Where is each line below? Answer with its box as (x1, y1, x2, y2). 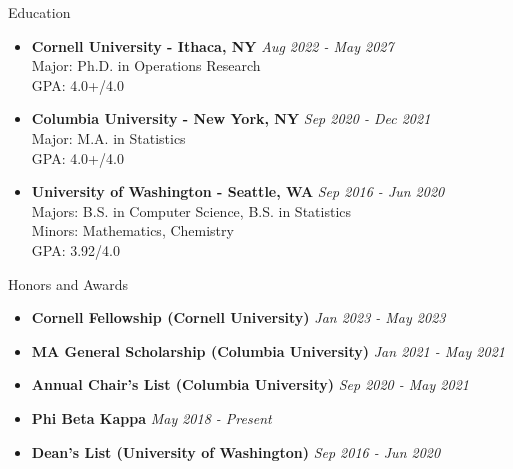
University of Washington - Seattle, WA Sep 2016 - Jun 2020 (31, 181, 445, 202)
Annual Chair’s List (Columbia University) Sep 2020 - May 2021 (31, 374, 469, 395)
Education (8, 2, 71, 22)
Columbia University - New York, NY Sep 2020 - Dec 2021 (31, 108, 431, 129)
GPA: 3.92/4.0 (31, 239, 120, 260)
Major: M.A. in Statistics (31, 127, 186, 148)
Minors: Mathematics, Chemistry (31, 220, 234, 241)
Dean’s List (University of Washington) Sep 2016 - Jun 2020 (31, 441, 441, 462)
